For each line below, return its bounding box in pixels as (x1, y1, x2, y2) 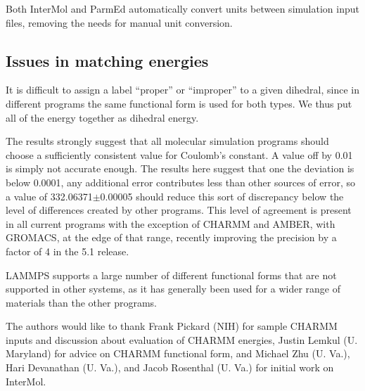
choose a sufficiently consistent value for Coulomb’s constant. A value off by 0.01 (6, 147, 353, 162)
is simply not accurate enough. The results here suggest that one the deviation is (6, 161, 354, 176)
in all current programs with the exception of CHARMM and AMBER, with (6, 216, 335, 231)
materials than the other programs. (6, 295, 157, 309)
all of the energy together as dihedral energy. (6, 110, 199, 124)
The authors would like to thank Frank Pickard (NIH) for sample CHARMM (6, 319, 338, 333)
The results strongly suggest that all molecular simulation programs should (6, 134, 329, 148)
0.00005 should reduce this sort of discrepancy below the (100, 188, 344, 203)
